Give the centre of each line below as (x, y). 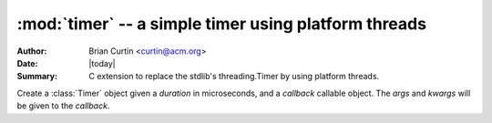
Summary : (37, 77)
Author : (32, 51)
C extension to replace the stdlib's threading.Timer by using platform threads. (234, 77)
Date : (27, 63)
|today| (102, 63)
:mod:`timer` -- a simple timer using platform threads (222, 24)
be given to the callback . (63, 106)
